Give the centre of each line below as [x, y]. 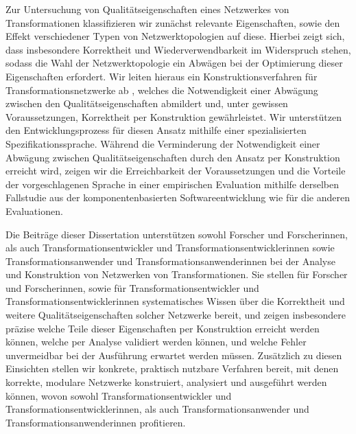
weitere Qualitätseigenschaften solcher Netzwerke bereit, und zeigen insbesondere [176, 315]
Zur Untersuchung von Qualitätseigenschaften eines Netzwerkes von [147, 9]
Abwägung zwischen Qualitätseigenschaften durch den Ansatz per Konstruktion [173, 157]
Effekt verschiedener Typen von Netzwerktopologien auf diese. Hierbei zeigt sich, [175, 36]
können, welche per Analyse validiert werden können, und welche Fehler [156, 342]
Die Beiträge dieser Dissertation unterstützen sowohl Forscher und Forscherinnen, [177, 234]
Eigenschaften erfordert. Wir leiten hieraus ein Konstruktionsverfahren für [162, 76]
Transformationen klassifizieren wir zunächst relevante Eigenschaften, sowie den [173, 22]
